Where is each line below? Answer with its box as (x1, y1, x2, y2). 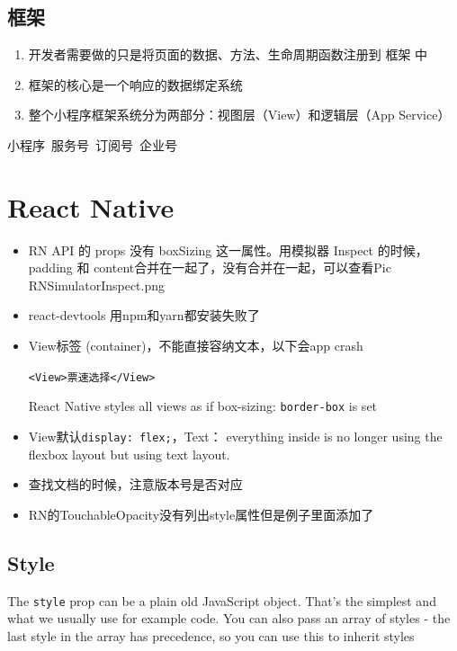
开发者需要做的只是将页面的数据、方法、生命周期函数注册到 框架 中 (28, 45, 428, 64)
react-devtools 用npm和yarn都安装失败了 (28, 306, 260, 325)
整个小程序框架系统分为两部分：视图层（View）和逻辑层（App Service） (28, 105, 451, 124)
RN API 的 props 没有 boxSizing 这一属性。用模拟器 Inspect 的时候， (28, 240, 428, 259)
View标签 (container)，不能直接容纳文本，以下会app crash (28, 336, 363, 355)
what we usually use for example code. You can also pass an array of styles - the (7, 609, 451, 628)
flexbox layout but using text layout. (28, 444, 230, 463)
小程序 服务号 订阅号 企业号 (7, 135, 177, 154)
